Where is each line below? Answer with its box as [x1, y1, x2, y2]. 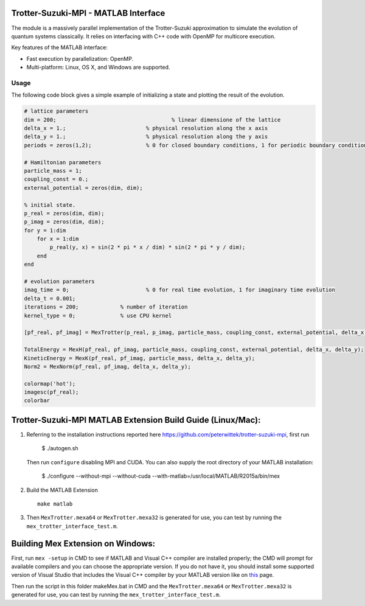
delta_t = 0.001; [24, 295, 76, 302]
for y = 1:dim [24, 227, 66, 234]
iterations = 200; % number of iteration [24, 304, 188, 310]
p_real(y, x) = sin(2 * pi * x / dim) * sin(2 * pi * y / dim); [49, 244, 246, 251]
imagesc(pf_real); [24, 389, 79, 395]
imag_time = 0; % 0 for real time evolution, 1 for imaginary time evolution [24, 287, 336, 293]
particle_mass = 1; [24, 167, 82, 174]
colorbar [24, 397, 50, 404]
